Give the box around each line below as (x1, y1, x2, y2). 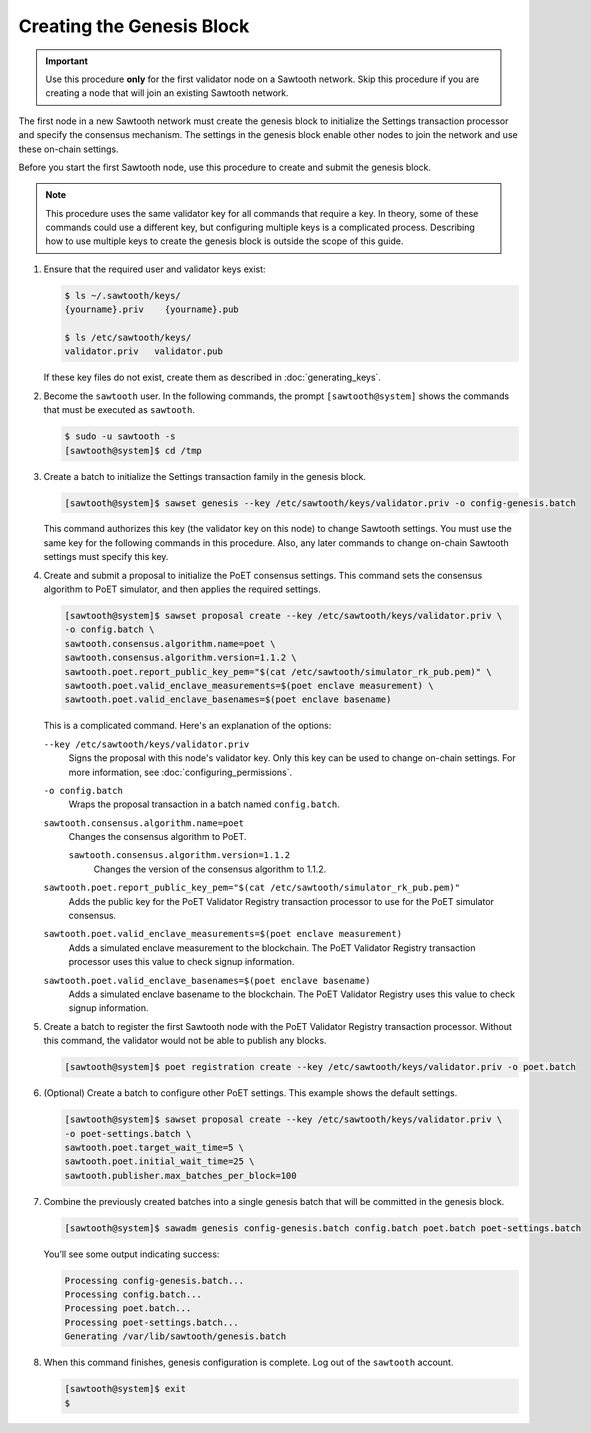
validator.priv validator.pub (64, 346, 224, 357)
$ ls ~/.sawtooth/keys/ (64, 290, 182, 301)
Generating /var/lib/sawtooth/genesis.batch (64, 1331, 287, 1342)
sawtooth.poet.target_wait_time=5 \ (64, 1141, 245, 1153)
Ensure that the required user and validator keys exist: (43, 263, 266, 275)
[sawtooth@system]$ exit (64, 1383, 187, 1395)
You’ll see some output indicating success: (43, 1248, 220, 1260)
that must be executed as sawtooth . (43, 404, 195, 416)
